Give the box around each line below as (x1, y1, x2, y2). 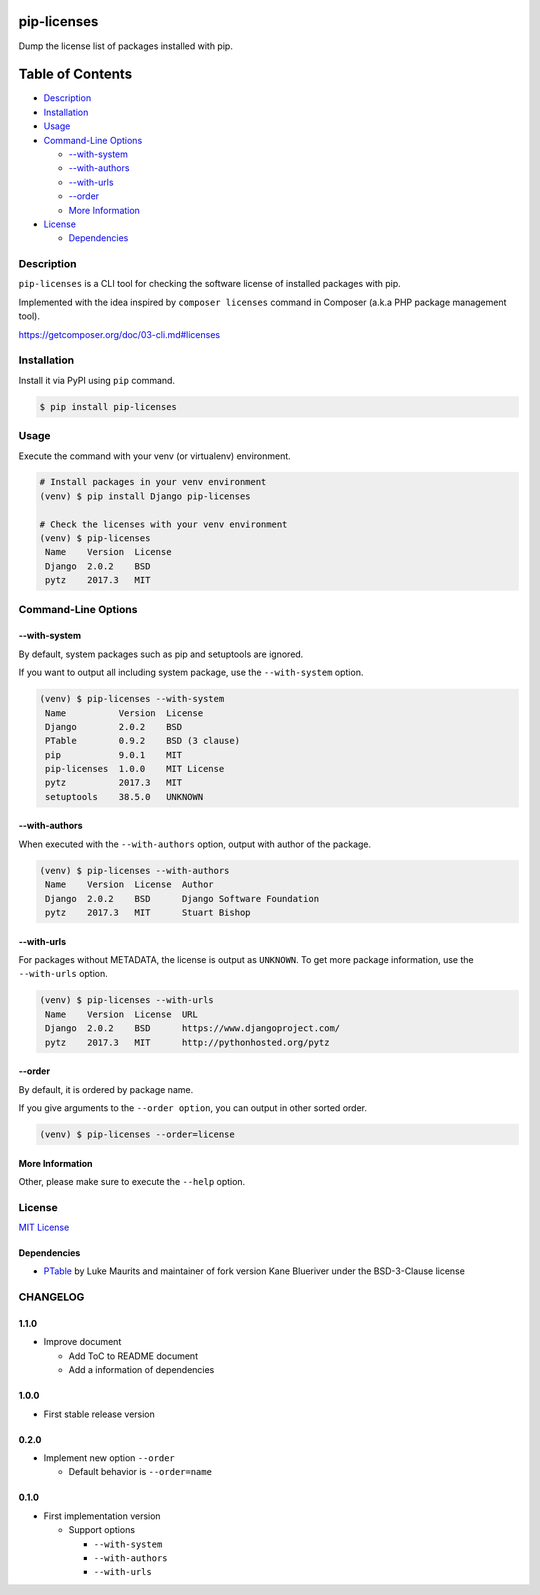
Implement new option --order (43, 1451, 175, 1464)
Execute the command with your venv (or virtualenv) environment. (18, 450, 292, 462)
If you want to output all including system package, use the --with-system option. (18, 666, 364, 679)
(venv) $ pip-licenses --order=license (39, 1128, 235, 1140)
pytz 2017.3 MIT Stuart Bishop (45, 907, 251, 919)
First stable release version (43, 1408, 155, 1420)
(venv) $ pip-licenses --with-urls (39, 995, 214, 1006)
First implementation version (43, 1510, 161, 1522)
